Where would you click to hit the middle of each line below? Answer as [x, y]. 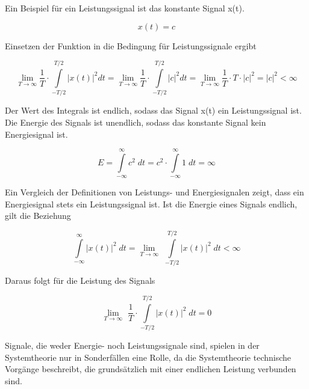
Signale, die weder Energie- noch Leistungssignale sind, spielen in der [132, 345]
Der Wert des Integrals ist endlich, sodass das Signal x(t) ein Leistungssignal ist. [153, 110]
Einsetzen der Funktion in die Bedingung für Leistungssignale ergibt [131, 45]
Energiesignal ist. [36, 134]
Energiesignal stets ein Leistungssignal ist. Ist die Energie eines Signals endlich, [151, 204]
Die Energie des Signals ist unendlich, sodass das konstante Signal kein [136, 122]
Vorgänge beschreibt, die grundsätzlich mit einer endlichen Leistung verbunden [151, 369]
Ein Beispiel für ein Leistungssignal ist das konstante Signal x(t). [125, 8]
